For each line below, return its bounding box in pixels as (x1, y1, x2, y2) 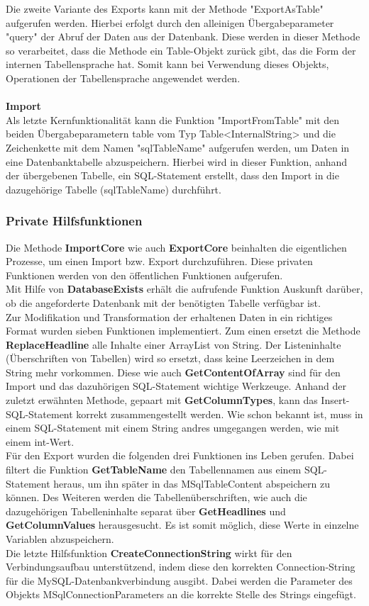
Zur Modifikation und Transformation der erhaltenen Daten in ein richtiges (6, 309, 333, 324)
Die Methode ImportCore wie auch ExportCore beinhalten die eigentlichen (6, 240, 347, 254)
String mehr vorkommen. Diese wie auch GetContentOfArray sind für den (6, 364, 341, 379)
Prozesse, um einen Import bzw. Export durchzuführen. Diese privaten (6, 254, 313, 269)
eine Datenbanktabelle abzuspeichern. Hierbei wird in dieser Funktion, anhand (6, 154, 348, 169)
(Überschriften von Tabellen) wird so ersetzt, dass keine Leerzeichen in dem (6, 351, 335, 366)
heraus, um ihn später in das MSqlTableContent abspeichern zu (53, 476, 331, 490)
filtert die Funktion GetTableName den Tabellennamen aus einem (6, 462, 302, 477)
